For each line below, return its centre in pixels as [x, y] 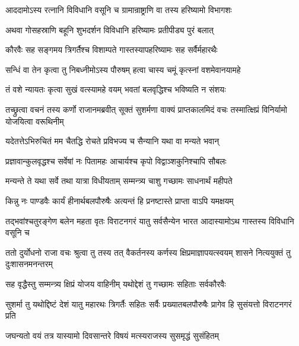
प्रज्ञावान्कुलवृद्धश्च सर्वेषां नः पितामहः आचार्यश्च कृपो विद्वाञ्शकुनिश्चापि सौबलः [116, 161]
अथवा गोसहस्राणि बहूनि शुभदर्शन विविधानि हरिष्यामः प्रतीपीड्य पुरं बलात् [109, 29]
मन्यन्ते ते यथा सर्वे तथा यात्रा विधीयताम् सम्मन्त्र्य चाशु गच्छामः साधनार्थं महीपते [119, 181]
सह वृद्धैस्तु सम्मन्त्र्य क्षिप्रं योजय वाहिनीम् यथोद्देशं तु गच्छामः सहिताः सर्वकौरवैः [116, 283]
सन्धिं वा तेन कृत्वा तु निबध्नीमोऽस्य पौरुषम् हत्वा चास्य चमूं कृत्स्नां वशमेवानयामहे [123, 69]
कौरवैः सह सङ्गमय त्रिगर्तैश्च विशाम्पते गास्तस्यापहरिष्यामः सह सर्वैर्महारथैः [112, 50]
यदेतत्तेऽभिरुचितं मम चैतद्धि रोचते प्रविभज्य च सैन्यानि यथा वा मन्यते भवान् [112, 141]
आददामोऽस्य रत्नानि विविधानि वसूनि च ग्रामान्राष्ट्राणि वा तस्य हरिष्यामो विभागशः [119, 9]
